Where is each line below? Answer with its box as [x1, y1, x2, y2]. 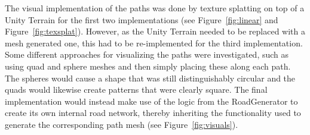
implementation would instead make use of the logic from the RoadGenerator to [5, 95, 298, 107]
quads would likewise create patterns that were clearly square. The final [5, 83, 268, 96]
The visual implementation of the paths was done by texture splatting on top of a [5, 2, 305, 14]
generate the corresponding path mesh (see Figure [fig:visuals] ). [5, 118, 238, 130]
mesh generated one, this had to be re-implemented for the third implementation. [5, 36, 303, 49]
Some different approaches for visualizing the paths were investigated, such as [5, 48, 289, 61]
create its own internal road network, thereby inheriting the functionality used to [5, 106, 301, 119]
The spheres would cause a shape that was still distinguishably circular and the [5, 71, 296, 84]
